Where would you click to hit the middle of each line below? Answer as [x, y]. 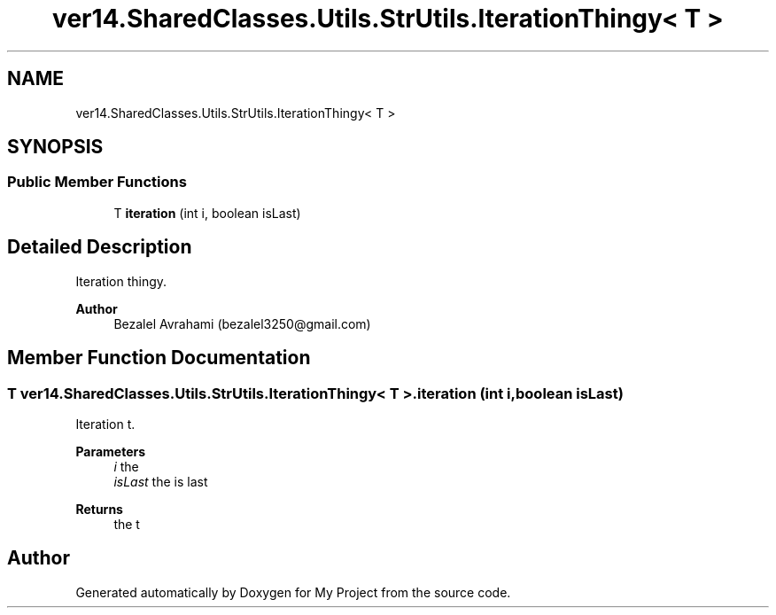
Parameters [111, 451]
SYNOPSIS [55, 147]
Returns [99, 509]
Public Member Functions [97, 182]
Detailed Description [100, 247]
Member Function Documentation [159, 358]
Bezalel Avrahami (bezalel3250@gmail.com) [242, 323]
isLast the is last [161, 481]
